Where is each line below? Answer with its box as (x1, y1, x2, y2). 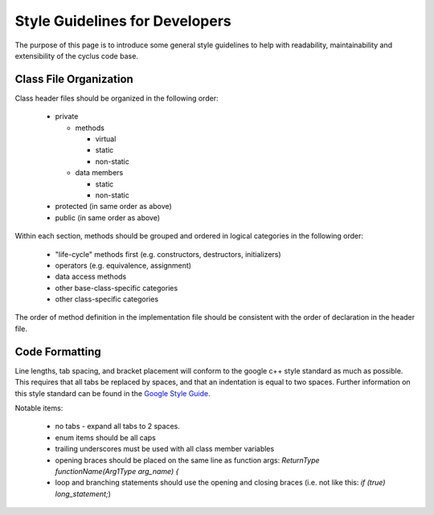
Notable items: (14, 403, 63, 413)
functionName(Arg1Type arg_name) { (55, 466, 179, 476)
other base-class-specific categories (55, 283, 178, 292)
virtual (95, 134, 117, 144)
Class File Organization (14, 72, 134, 86)
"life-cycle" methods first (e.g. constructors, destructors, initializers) (55, 249, 281, 259)
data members (75, 168, 124, 178)
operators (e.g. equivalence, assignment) (55, 260, 192, 270)
